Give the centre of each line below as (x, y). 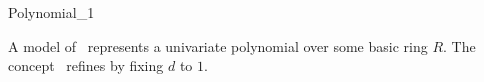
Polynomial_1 (51, 12)
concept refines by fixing (86, 65)
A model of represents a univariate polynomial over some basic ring (218, 45)
